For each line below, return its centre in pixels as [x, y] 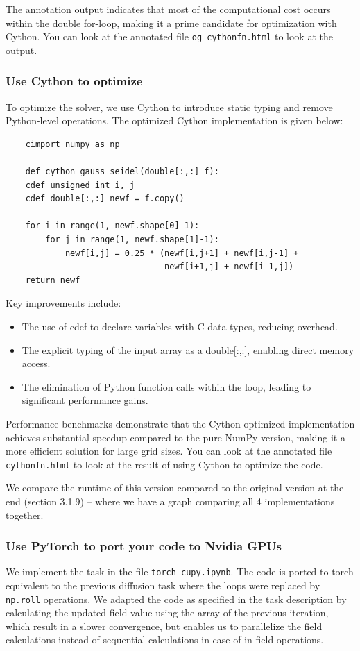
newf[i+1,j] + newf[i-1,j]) [229, 267]
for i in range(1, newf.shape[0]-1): [112, 226]
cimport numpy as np [72, 144]
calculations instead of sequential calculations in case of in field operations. [165, 640]
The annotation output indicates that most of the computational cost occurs [168, 9]
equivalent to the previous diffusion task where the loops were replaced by [163, 585]
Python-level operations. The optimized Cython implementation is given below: [174, 120]
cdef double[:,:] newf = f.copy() [105, 199]
